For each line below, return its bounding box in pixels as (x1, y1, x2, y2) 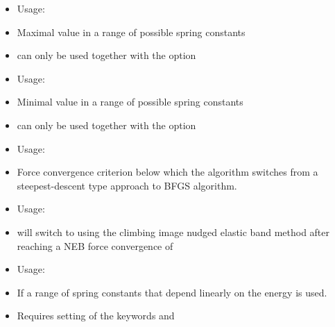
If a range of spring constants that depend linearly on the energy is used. (17, 285, 327, 299)
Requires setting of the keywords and (17, 308, 175, 323)
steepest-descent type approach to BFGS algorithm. (17, 178, 237, 192)
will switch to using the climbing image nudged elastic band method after (17, 224, 330, 239)
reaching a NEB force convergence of (17, 238, 173, 253)
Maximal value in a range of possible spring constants (17, 24, 246, 39)
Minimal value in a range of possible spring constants (17, 94, 243, 109)
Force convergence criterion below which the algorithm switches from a (17, 165, 318, 179)
